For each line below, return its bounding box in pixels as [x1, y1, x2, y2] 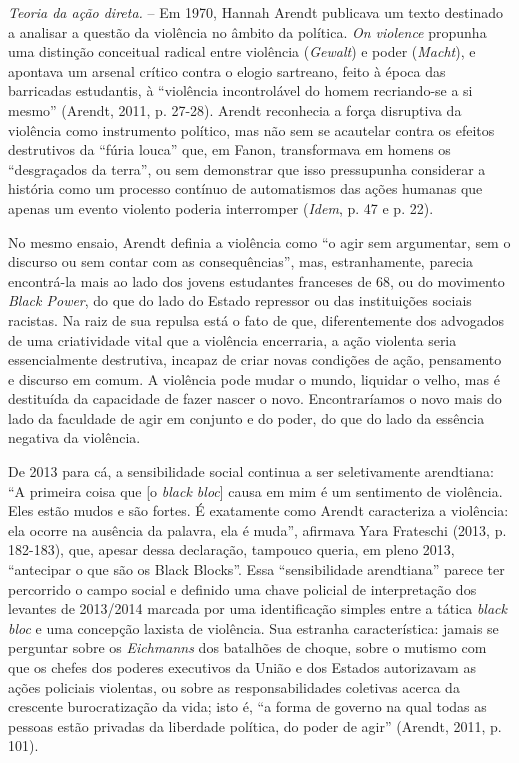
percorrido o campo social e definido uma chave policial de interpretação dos [8, 578, 477, 599]
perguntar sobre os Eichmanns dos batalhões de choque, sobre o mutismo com [8, 637, 487, 658]
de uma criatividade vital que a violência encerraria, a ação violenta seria [8, 329, 457, 350]
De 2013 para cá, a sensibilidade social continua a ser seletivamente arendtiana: [8, 461, 494, 482]
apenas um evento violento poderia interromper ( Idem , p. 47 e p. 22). [8, 197, 434, 218]
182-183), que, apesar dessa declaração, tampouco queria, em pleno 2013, [8, 539, 455, 560]
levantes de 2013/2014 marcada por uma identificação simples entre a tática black [8, 598, 507, 619]
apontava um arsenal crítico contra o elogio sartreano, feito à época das [8, 60, 446, 81]
